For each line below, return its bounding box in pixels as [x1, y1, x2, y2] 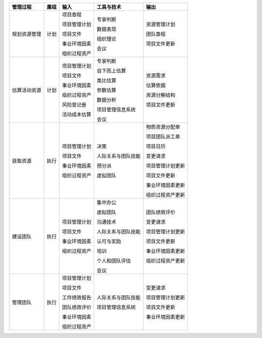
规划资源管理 [12, 31, 41, 37]
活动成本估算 [62, 111, 92, 118]
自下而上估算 [97, 68, 126, 74]
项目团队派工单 [146, 134, 180, 140]
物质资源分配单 [146, 124, 180, 130]
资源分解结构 [146, 92, 176, 98]
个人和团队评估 [97, 257, 131, 264]
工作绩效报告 [62, 294, 92, 301]
